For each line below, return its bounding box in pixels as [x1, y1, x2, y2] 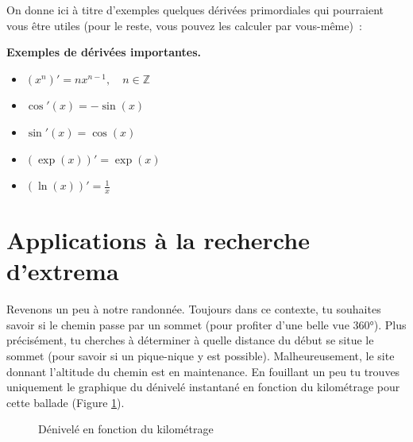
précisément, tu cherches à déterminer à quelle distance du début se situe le [6, 332, 374, 348]
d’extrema [6, 255, 119, 287]
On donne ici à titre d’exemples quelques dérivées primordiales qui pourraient [6, 2, 384, 17]
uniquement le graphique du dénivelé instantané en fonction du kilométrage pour [6, 379, 400, 395]
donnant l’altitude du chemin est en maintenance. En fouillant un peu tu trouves [6, 363, 400, 379]
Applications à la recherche [6, 224, 310, 256]
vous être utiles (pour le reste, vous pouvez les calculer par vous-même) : [6, 17, 362, 33]
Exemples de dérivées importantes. [6, 44, 202, 60]
